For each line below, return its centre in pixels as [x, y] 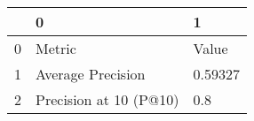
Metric [56, 48]
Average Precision [91, 74]
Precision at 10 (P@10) [107, 99]
